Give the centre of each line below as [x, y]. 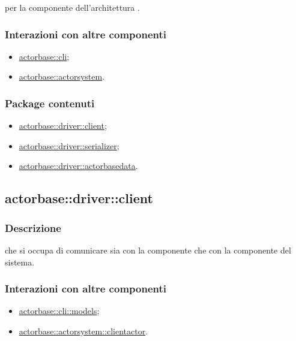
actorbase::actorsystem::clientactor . [83, 331]
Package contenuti [50, 103]
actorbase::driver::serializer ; [69, 145]
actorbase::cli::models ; [59, 311]
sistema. [20, 262]
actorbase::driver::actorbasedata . [78, 166]
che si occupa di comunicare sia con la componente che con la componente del [148, 250]
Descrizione [33, 227]
